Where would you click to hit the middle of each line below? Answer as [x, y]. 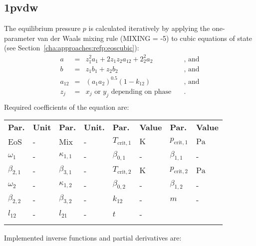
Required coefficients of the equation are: [67, 107]
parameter [20, 38]
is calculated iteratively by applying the [149, 28]
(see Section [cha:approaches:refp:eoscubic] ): [72, 48]
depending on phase [141, 92]
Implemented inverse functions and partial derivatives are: [93, 238]
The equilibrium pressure [42, 28]
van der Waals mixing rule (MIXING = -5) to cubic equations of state [145, 38]
